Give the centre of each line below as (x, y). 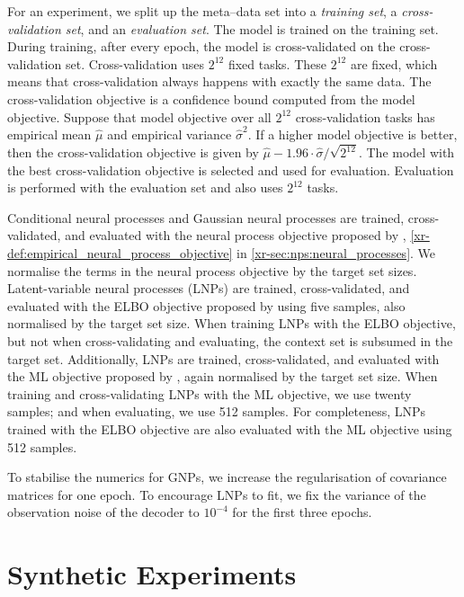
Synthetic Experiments (152, 574)
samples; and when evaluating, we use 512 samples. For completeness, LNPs (217, 411)
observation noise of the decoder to (103, 512)
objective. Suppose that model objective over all (139, 116)
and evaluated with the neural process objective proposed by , (236, 235)
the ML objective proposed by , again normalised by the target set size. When (223, 376)
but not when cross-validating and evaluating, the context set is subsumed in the (230, 340)
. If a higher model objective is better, (352, 134)
